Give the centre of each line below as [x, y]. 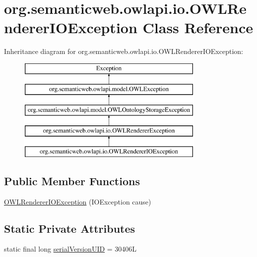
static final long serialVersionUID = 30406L [70, 249]
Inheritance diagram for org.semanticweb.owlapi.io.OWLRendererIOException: [124, 51]
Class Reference [198, 27]
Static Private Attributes [70, 228]
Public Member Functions [72, 180]
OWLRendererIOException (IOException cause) [78, 201]
